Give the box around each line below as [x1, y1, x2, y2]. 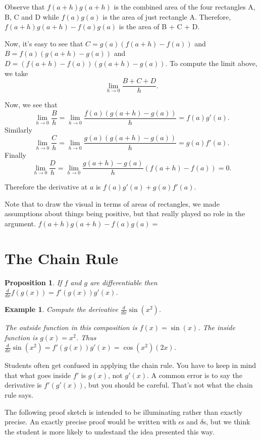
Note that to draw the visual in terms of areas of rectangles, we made [5, 198, 220, 209]
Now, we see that [5, 99, 58, 110]
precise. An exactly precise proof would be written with [5, 416, 176, 427]
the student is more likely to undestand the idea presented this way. [5, 426, 215, 436]
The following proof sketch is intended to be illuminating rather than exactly [5, 406, 243, 417]
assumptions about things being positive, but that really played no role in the [5, 208, 245, 219]
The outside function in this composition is [5, 322, 137, 333]
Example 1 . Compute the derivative [5, 304, 118, 315]
